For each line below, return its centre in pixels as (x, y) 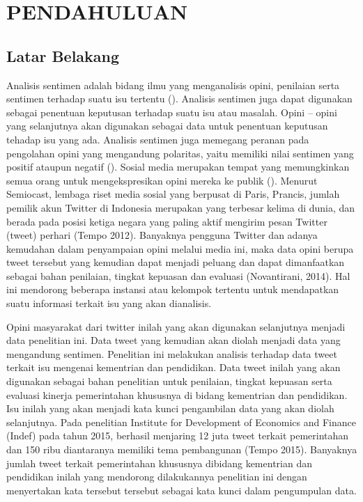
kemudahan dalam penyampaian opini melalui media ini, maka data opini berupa (180, 248)
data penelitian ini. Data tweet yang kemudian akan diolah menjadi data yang (173, 340)
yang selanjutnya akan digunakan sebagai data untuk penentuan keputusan (167, 126)
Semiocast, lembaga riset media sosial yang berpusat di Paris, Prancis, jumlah (173, 194)
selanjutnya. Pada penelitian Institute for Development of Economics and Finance (181, 422)
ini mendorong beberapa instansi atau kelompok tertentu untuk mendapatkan (173, 289)
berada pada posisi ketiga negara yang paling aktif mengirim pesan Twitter (167, 221)
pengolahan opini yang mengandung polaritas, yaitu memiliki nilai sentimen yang (180, 153)
